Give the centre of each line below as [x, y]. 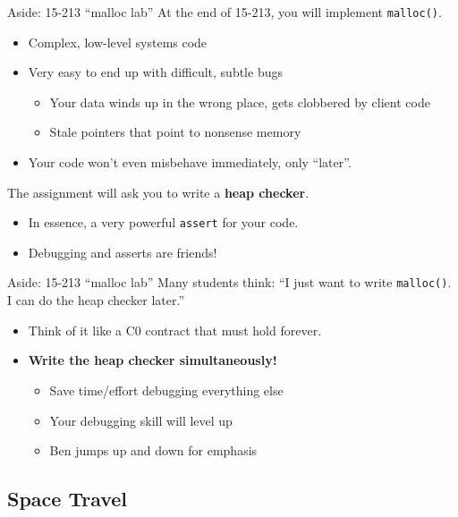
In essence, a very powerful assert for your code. [163, 222]
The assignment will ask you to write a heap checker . [158, 192]
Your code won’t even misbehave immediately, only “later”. [190, 162]
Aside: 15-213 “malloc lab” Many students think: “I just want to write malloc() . [229, 282]
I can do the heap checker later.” [96, 300]
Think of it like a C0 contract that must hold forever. [175, 330]
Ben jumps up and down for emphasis [153, 450]
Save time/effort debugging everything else [166, 390]
